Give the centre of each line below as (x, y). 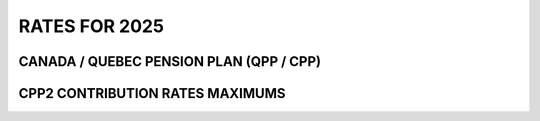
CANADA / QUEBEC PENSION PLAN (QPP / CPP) (170, 61)
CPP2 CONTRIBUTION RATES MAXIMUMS (152, 93)
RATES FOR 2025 (91, 26)
